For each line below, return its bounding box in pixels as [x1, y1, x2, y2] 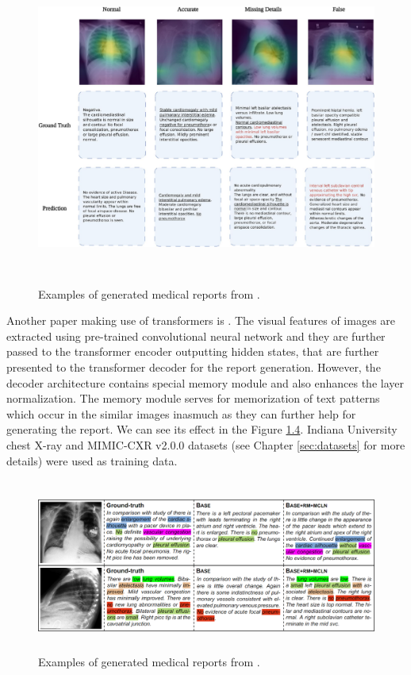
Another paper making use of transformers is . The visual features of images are [6, 312, 396, 329]
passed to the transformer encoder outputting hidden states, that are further [6, 343, 379, 360]
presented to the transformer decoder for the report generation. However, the [6, 359, 381, 376]
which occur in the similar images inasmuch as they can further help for [6, 405, 356, 422]
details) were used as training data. [6, 452, 178, 469]
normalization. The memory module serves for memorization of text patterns [6, 390, 380, 407]
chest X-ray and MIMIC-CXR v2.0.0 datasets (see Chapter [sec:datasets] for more [6, 437, 405, 453]
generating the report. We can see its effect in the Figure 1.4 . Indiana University [6, 421, 398, 438]
